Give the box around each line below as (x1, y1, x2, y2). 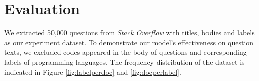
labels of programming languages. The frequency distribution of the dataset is (4, 56, 245, 67)
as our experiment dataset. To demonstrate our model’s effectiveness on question (4, 37, 254, 47)
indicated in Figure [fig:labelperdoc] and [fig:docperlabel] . (4, 66, 181, 77)
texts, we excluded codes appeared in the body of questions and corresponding (4, 47, 247, 57)
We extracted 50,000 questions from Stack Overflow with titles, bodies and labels (4, 27, 255, 38)
